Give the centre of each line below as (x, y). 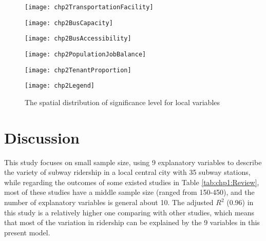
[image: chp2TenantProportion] (78, 70)
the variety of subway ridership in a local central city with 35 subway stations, (127, 172)
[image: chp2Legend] (60, 86)
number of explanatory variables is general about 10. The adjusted (109, 202)
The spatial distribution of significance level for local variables (122, 102)
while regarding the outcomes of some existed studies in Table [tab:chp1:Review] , (132, 182)
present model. (27, 232)
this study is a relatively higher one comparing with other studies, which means (129, 212)
